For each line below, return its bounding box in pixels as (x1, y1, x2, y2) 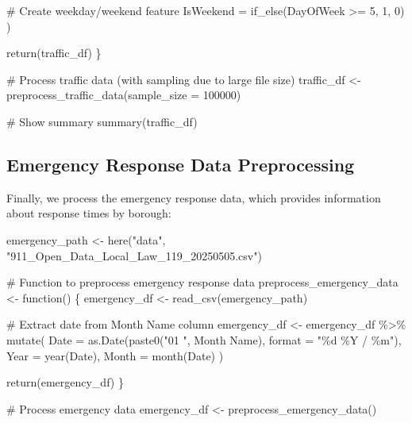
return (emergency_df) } (6, 374, 124, 390)
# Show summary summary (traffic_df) (6, 113, 198, 129)
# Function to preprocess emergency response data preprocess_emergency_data (6, 274, 399, 290)
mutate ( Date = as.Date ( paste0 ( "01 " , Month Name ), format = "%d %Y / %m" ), (6, 331, 402, 348)
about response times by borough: (6, 205, 171, 221)
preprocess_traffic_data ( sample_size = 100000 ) (6, 87, 241, 103)
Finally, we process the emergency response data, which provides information (6, 189, 381, 206)
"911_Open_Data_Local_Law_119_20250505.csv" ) (6, 247, 262, 263)
